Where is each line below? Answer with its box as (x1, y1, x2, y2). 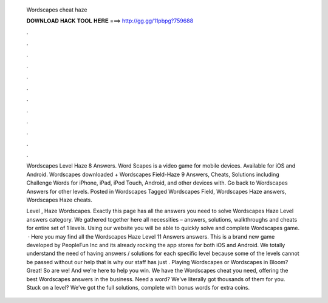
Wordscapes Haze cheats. (26, 196, 92, 203)
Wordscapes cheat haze (26, 6, 87, 13)
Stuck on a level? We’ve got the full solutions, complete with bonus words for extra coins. (26, 284, 250, 291)
